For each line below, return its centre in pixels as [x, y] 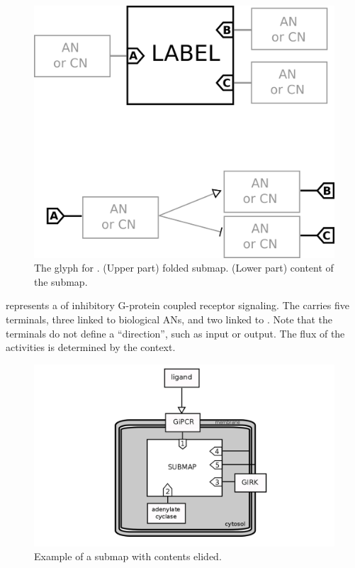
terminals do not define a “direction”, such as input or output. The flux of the [175, 333]
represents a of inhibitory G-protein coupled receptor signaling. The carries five [177, 305]
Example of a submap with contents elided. [128, 556]
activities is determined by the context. [91, 347]
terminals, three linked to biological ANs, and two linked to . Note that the [169, 319]
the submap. [61, 281]
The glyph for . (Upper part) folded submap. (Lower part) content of [184, 268]
